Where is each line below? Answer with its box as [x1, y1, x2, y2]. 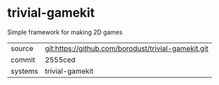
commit [10, 54, 35, 64]
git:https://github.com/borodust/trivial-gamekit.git [44, 43, 209, 53]
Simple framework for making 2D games [7, 28, 123, 36]
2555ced [44, 54, 76, 64]
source [10, 43, 33, 53]
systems [10, 66, 38, 76]
